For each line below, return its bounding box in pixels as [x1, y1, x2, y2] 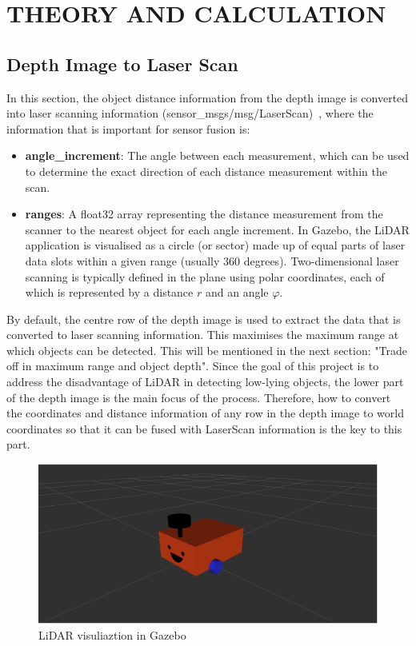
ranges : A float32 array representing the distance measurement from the [25, 205, 383, 222]
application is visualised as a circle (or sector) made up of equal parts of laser [25, 237, 406, 253]
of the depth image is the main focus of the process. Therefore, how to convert [6, 389, 391, 405]
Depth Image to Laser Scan [6, 51, 238, 76]
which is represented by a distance [25, 284, 194, 301]
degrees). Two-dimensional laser [243, 252, 399, 269]
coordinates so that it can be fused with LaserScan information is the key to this [6, 420, 402, 437]
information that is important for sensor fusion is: [6, 120, 250, 137]
